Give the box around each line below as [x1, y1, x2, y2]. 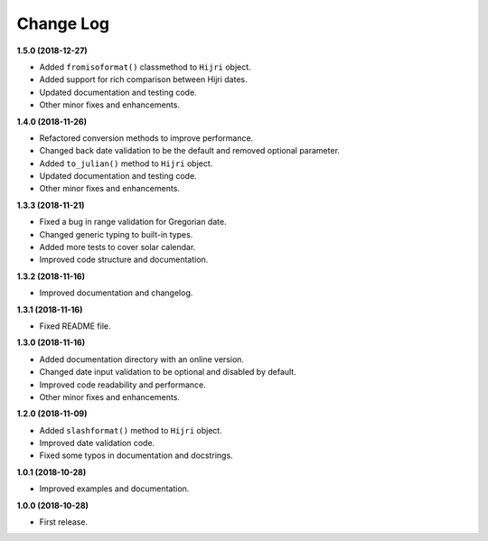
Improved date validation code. [39, 438, 155, 449]
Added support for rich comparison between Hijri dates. [39, 74, 248, 85]
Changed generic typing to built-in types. [39, 229, 193, 239]
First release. [39, 517, 89, 527]
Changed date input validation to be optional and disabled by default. [39, 367, 297, 378]
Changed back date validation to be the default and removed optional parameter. [39, 145, 341, 156]
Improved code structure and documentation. [39, 254, 209, 266]
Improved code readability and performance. [39, 379, 207, 390]
